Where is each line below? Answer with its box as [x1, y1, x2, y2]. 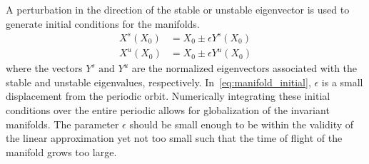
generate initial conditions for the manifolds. [6, 16, 200, 31]
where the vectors [6, 61, 83, 76]
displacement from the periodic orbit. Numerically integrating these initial [6, 88, 330, 103]
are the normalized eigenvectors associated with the [131, 61, 358, 76]
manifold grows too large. [6, 144, 117, 159]
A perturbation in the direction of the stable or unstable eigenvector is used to [6, 2, 350, 16]
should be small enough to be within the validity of [129, 116, 354, 131]
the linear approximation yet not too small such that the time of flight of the [6, 130, 343, 145]
